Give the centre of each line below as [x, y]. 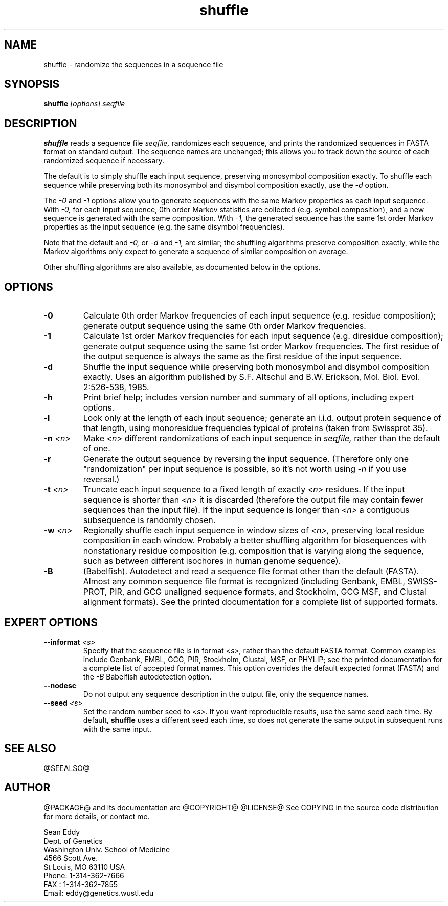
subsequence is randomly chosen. [149, 520]
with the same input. [117, 729]
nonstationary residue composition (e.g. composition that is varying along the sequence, [253, 551]
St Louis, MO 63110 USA [84, 867]
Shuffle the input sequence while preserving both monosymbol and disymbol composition [256, 367]
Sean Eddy [62, 832]
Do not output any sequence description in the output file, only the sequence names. [226, 694]
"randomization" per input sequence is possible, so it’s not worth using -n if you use [245, 469]
